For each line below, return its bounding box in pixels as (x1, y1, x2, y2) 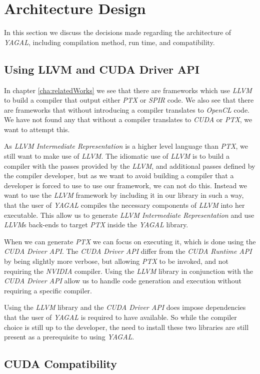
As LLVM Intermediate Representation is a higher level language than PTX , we (4, 141, 248, 151)
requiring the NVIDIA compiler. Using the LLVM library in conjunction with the (4, 265, 253, 276)
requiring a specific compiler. (4, 285, 92, 295)
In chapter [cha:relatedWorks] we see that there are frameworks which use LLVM (4, 85, 252, 95)
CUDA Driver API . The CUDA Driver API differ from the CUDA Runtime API (4, 246, 252, 256)
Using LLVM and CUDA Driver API (4, 61, 199, 77)
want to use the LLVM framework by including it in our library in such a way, (4, 190, 244, 200)
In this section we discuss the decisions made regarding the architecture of (4, 27, 231, 38)
